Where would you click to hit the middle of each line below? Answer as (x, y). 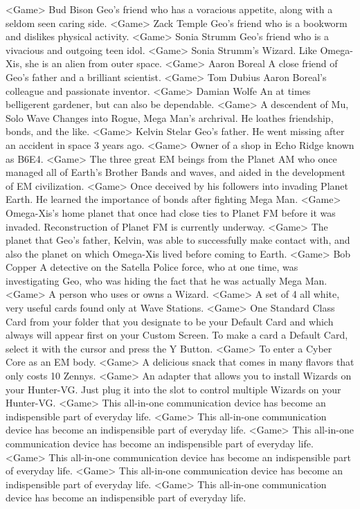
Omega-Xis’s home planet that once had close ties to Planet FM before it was (171, 212)
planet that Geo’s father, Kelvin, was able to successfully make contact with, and (178, 240)
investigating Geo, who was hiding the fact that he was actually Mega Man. (166, 280)
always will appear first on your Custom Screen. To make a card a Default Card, (177, 335)
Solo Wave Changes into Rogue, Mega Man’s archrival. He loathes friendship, (170, 117)
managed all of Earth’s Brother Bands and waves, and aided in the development (175, 172)
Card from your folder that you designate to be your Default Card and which (170, 321)
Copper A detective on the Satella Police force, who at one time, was (152, 267)
